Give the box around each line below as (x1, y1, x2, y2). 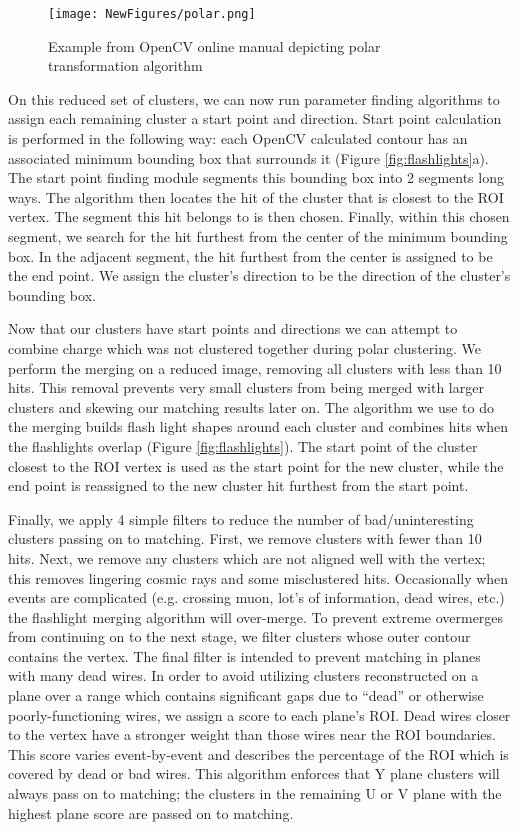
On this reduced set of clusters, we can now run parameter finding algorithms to (8, 88, 500, 109)
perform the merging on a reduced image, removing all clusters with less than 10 (8, 357, 502, 378)
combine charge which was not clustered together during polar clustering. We (8, 337, 481, 358)
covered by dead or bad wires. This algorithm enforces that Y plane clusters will (8, 763, 500, 784)
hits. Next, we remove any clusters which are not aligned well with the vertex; (8, 547, 486, 568)
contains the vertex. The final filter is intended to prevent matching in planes (8, 645, 481, 666)
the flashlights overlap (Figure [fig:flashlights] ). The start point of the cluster (8, 435, 478, 456)
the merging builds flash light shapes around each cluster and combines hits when (8, 416, 508, 437)
